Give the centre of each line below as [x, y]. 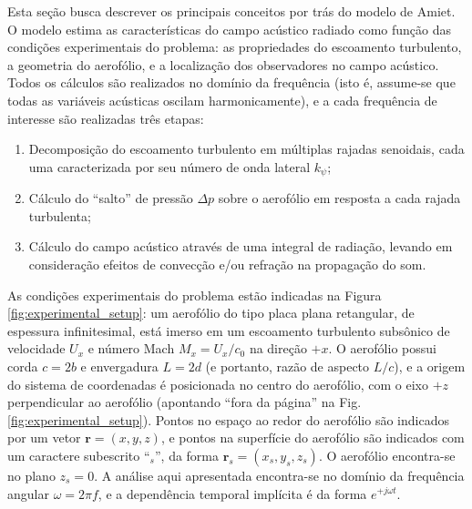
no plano [31, 475]
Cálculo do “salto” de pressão [111, 198]
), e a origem [430, 366]
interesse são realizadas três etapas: [106, 118]
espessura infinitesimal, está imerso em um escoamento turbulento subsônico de [229, 330]
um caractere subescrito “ [79, 455]
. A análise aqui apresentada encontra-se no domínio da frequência [279, 475]
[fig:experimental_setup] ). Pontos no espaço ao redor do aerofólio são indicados [228, 419]
